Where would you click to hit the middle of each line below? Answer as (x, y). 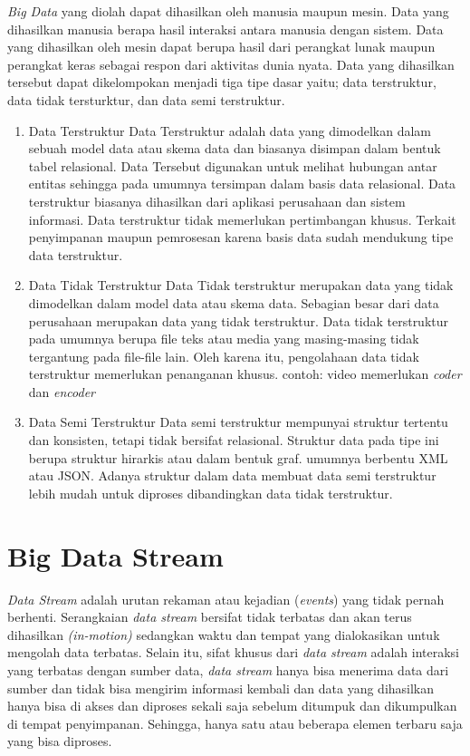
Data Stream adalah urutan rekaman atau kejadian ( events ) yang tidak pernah (226, 599)
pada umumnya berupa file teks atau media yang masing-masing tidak (224, 339)
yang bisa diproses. (60, 741)
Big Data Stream (115, 555)
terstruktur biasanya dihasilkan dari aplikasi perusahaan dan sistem (217, 201)
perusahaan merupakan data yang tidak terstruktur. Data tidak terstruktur (239, 320)
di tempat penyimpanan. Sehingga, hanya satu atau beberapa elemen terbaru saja (235, 723)
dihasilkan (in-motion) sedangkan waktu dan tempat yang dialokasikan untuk (224, 634)
